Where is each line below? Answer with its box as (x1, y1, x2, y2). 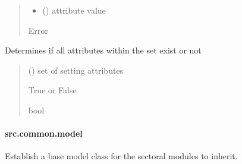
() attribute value (42, 4, 106, 16)
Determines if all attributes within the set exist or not (5, 44, 202, 56)
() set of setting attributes (28, 64, 124, 76)
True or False (28, 84, 77, 96)
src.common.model (5, 127, 83, 140)
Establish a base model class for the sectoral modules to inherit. (5, 150, 238, 162)
